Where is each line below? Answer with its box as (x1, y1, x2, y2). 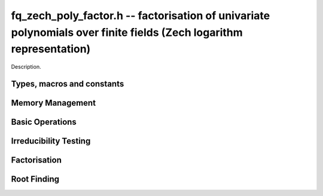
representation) (11, 42, 91, 56)
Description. (11, 63, 41, 71)
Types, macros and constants (11, 78, 124, 89)
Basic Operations (11, 117, 77, 127)
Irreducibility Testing (11, 136, 91, 146)
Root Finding (11, 174, 60, 185)
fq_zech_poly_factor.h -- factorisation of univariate (11, 9, 270, 22)
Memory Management (11, 97, 96, 108)
